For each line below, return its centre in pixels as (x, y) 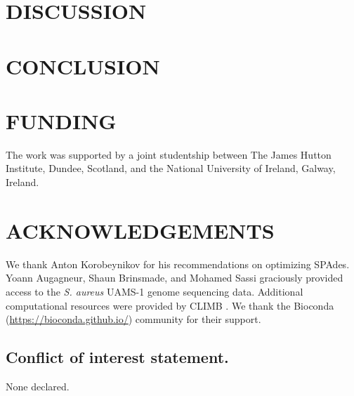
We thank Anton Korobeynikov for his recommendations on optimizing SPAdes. (178, 264)
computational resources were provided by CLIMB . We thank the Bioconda (170, 305)
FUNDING (61, 120)
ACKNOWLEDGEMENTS (140, 230)
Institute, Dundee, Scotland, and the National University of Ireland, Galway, (171, 168)
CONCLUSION (83, 66)
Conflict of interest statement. (117, 357)
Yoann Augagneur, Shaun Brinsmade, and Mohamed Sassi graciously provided (175, 278)
